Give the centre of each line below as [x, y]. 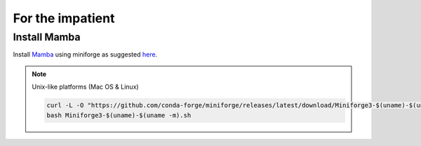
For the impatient [64, 18]
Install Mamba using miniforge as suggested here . [85, 54]
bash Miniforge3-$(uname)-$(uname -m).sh [119, 115]
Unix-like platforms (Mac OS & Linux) [86, 87]
